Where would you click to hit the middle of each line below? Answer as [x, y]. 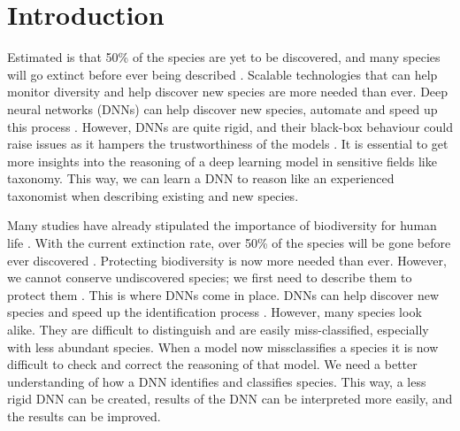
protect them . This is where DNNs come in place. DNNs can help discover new [223, 294]
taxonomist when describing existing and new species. [153, 195]
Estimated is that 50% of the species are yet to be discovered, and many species [224, 57]
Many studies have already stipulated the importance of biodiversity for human [222, 225]
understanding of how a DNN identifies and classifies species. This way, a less [217, 381]
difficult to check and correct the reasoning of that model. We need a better [212, 364]
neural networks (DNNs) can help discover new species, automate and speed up [222, 108]
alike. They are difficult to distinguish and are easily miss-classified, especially [218, 330]
